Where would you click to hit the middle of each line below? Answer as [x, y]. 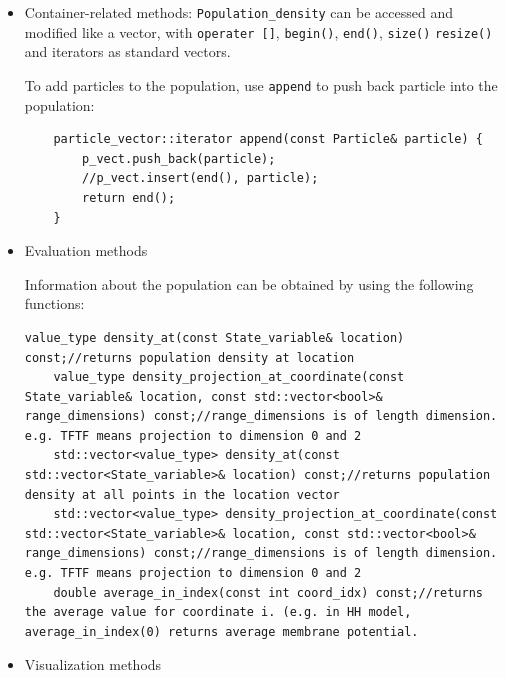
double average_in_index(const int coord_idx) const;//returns [268, 592]
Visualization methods [93, 664]
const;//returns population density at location [189, 357]
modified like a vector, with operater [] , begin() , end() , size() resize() [258, 31]
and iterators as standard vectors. [127, 51]
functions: [54, 303]
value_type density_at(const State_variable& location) [214, 337]
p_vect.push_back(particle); [179, 158]
